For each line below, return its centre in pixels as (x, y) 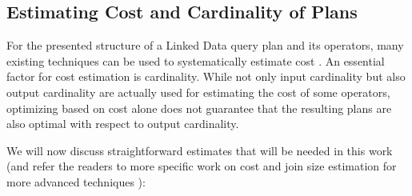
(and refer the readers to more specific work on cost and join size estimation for (202, 166)
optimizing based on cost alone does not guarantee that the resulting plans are (199, 108)
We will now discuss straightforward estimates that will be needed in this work (200, 150)
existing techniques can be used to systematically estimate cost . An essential (196, 60)
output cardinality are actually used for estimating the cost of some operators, (198, 92)
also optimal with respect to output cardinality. (123, 124)
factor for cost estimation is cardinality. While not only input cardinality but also (206, 76)
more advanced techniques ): (76, 181)
